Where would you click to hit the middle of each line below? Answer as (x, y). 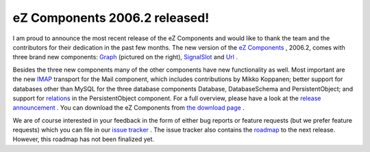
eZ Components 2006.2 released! (111, 18)
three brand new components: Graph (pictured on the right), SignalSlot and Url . (125, 57)
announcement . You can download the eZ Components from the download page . (128, 108)
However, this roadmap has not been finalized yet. (83, 139)
